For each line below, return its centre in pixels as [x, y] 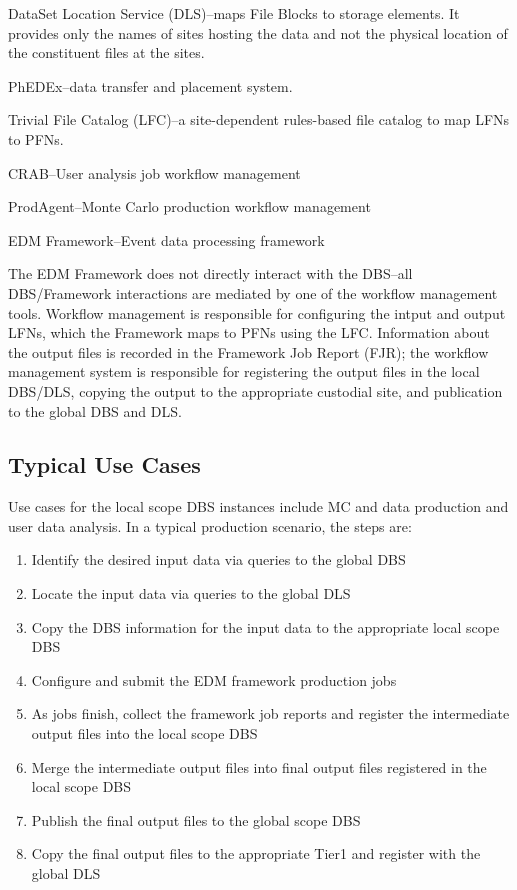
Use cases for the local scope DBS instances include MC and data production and [258, 506]
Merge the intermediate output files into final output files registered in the [259, 766]
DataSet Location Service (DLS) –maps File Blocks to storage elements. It [234, 13]
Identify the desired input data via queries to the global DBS [218, 559]
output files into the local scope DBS [144, 733]
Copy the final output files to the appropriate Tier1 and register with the [256, 853]
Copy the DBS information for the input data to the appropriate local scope [265, 626]
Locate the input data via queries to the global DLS [191, 593]
